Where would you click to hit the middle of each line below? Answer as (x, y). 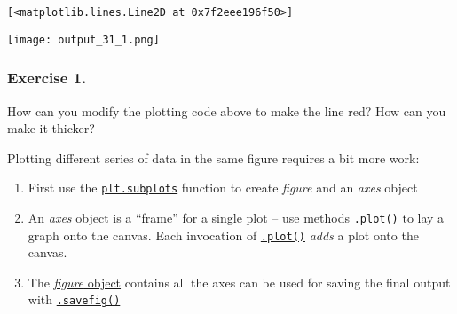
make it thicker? (51, 128)
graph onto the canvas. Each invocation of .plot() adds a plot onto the (223, 235)
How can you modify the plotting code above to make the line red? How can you (227, 110)
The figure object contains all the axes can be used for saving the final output (239, 282)
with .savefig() (74, 299)
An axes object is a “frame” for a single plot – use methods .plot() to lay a (236, 217)
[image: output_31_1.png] (83, 39)
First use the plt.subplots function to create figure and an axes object (223, 188)
